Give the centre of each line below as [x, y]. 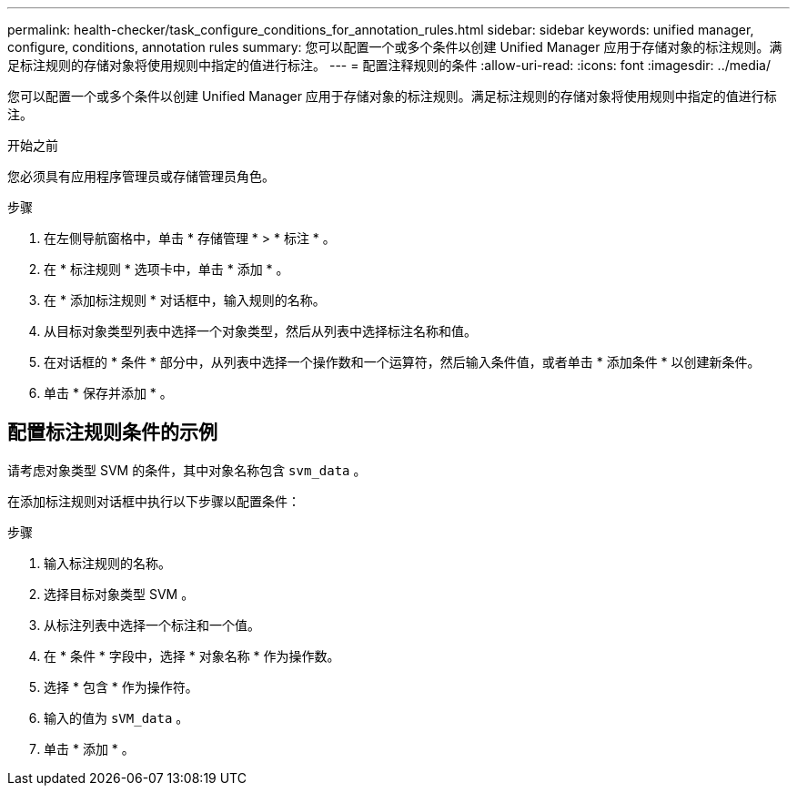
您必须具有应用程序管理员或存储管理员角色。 [141, 176]
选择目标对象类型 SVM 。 [119, 594]
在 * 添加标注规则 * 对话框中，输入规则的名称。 [185, 300]
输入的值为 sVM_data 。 [116, 717]
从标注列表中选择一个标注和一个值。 [152, 625]
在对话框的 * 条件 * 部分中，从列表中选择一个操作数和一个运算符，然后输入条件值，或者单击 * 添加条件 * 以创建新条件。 [402, 362]
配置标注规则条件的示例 [112, 432]
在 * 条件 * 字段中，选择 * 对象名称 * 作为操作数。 [192, 656]
